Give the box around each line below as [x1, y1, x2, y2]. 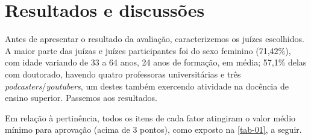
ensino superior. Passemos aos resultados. [5, 91, 157, 104]
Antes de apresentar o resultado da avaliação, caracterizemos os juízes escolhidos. [5, 32, 304, 45]
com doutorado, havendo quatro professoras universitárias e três [5, 67, 241, 80]
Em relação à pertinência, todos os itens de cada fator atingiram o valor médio [5, 111, 296, 124]
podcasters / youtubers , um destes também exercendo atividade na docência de [5, 79, 289, 92]
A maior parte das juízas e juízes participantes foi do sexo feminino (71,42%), [5, 44, 291, 56]
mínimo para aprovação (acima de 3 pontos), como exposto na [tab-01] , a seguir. [5, 123, 302, 136]
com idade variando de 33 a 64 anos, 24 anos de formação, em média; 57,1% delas [5, 56, 307, 68]
